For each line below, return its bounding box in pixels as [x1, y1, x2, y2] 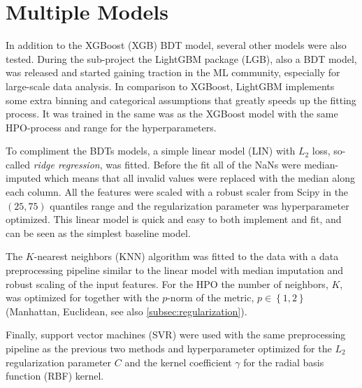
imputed [6, 171, 41, 185]
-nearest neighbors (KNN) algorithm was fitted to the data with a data [34, 249, 339, 264]
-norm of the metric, [167, 290, 254, 305]
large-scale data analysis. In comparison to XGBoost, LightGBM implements [6, 78, 335, 93]
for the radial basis [243, 354, 324, 369]
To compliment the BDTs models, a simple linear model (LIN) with [6, 143, 296, 158]
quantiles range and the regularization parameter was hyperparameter [50, 198, 349, 213]
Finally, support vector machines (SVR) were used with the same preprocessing [6, 327, 346, 342]
